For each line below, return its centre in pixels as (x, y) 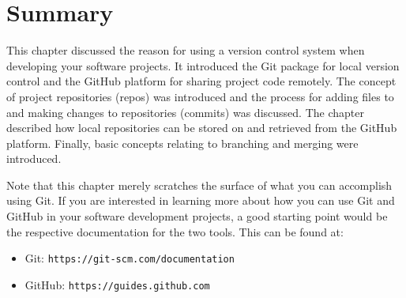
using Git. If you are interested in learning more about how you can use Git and (201, 200)
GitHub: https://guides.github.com (117, 284)
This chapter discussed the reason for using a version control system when (186, 50)
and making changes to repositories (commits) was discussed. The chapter (185, 112)
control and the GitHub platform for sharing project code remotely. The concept (201, 81)
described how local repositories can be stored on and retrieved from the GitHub (202, 128)
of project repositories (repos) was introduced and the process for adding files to (200, 96)
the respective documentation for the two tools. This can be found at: (175, 231)
